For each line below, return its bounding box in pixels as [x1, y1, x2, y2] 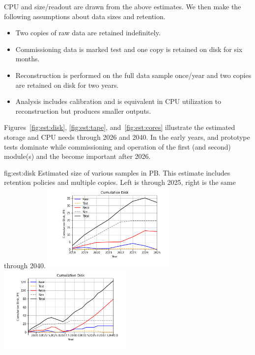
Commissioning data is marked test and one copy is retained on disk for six [15, 44, 243, 54]
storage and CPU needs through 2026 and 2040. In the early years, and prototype [4, 131, 250, 142]
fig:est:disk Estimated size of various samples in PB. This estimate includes [4, 167, 230, 177]
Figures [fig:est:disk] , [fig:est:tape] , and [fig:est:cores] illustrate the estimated [4, 122, 235, 132]
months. [15, 53, 40, 64]
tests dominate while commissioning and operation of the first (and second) [4, 141, 231, 152]
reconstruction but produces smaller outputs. [15, 105, 151, 116]
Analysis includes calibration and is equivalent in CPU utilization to [15, 96, 222, 106]
